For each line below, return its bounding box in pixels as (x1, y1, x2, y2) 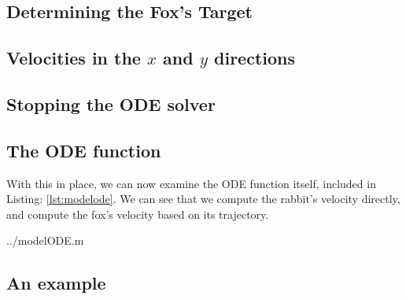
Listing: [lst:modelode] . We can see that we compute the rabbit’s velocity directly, (6, 190, 400, 207)
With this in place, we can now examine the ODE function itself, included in (6, 175, 376, 191)
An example (6, 271, 106, 295)
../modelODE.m (6, 232, 84, 249)
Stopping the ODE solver (6, 91, 216, 116)
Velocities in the (6, 46, 141, 70)
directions (214, 46, 295, 70)
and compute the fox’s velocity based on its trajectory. (6, 205, 269, 222)
